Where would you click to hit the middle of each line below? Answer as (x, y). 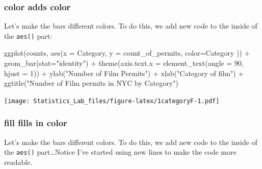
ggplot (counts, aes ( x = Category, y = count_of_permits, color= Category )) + (127, 53)
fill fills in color (36, 123)
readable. (18, 162)
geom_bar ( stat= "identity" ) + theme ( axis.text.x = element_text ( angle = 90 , (124, 63)
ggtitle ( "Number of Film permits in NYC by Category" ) (91, 83)
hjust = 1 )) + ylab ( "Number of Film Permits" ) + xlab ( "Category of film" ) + (124, 73)
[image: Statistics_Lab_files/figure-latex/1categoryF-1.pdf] (112, 101)
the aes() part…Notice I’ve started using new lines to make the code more (120, 152)
